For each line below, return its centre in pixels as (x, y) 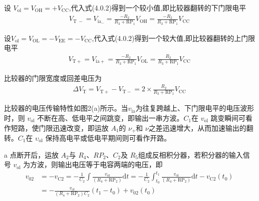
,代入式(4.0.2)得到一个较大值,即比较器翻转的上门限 (173, 38)
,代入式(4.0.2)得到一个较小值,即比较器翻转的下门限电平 (157, 7)
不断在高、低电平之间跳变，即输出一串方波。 (110, 117)
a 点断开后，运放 (31, 154)
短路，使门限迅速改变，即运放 (60, 127)
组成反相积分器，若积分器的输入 (191, 154)
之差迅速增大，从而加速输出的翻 (201, 127)
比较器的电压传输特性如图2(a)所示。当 (66, 108)
